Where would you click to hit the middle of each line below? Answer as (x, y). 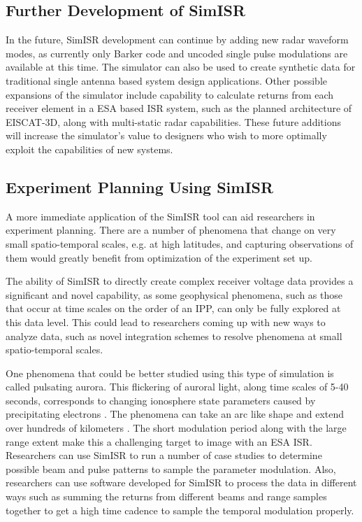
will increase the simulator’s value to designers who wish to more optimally (166, 135)
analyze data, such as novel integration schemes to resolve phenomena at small (174, 336)
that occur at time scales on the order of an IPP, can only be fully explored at (173, 308)
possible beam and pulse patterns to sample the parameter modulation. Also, (171, 468)
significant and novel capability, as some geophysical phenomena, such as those (174, 294)
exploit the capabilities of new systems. (89, 149)
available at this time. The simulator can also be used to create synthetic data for (181, 67)
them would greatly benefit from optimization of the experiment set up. (159, 257)
